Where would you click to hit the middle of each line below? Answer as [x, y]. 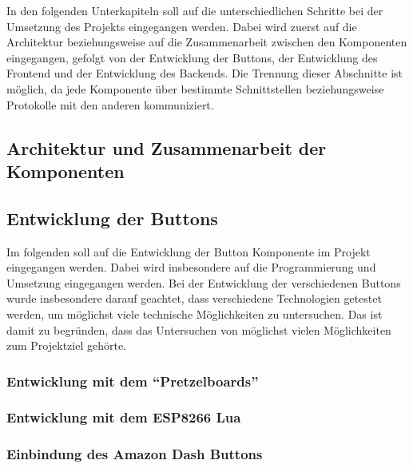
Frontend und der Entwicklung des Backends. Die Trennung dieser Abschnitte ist [205, 73]
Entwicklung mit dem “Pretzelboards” [133, 381]
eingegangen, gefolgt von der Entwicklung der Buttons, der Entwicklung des [192, 57]
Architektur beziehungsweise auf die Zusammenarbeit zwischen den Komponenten [207, 42]
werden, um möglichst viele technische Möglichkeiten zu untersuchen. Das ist [195, 313]
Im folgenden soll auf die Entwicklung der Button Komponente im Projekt [189, 251]
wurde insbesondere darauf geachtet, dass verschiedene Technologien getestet [194, 298]
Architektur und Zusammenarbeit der [167, 147]
